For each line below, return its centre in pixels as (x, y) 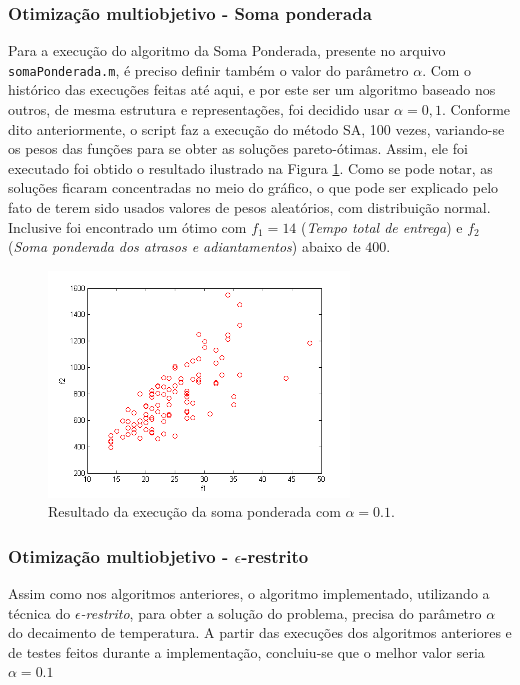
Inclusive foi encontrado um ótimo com (127, 226)
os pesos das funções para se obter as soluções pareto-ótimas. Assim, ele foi (238, 148)
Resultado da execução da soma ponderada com (194, 511)
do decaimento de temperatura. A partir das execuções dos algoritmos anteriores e (260, 632)
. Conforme (476, 109)
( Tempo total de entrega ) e (382, 226)
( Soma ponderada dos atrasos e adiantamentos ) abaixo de (184, 246)
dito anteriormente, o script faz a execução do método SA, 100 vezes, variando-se (256, 128)
